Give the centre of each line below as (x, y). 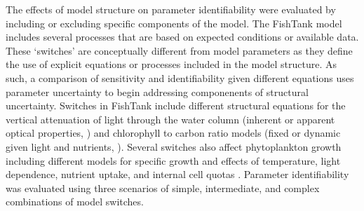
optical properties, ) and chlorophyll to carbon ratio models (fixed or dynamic (173, 133)
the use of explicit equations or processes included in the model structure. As (171, 64)
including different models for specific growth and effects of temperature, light (173, 160)
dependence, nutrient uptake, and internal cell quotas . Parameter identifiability (177, 174)
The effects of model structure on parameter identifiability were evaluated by (171, 9)
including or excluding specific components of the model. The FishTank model (174, 23)
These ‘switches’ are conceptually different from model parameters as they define (179, 50)
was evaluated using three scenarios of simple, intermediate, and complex (163, 188)
